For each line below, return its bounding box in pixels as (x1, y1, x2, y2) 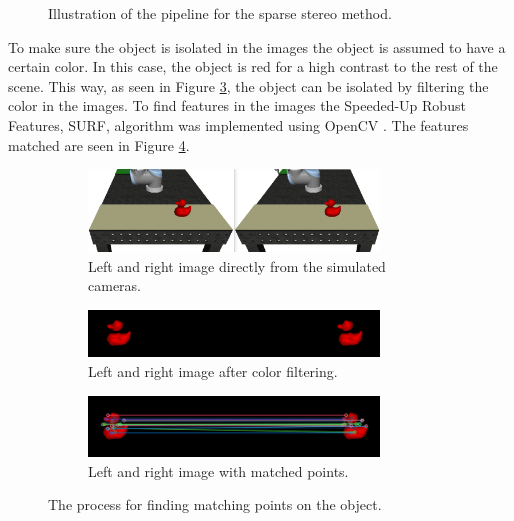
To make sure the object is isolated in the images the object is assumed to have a (8, 36, 506, 57)
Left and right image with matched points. (88, 460, 349, 481)
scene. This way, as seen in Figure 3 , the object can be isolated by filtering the (8, 75, 489, 96)
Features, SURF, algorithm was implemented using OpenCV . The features (8, 114, 469, 135)
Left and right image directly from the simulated (88, 255, 386, 276)
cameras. (88, 275, 141, 296)
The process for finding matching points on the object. (48, 494, 382, 515)
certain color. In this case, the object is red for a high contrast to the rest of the (8, 56, 498, 77)
